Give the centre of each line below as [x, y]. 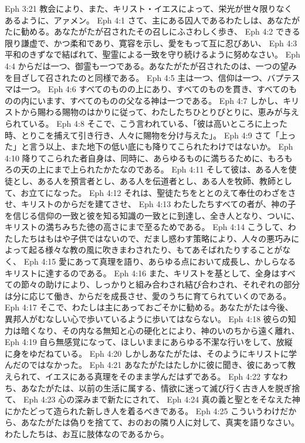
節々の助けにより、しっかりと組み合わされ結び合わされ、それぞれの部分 [160, 284]
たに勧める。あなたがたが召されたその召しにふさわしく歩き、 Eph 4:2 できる [152, 31]
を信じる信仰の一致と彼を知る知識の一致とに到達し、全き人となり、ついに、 [152, 215]
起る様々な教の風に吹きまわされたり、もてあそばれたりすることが [155, 250]
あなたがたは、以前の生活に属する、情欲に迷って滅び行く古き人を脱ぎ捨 [160, 388]
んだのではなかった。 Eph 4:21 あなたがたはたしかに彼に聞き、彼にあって [146, 365]
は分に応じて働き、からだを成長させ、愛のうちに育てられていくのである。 [148, 295]
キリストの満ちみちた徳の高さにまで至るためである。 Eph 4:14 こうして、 [146, 227]
